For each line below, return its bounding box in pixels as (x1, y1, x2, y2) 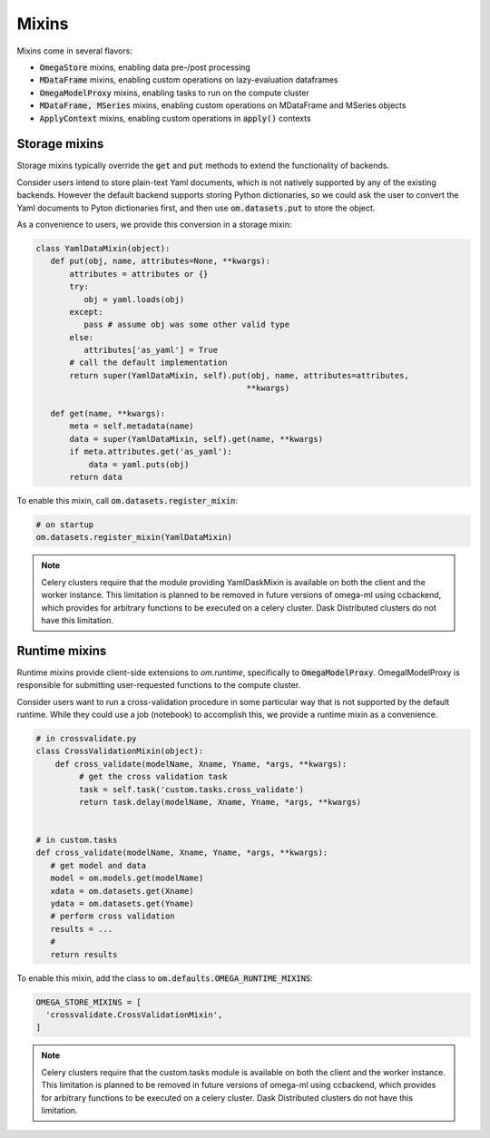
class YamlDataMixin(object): (35, 243, 171, 253)
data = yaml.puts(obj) (88, 459, 190, 469)
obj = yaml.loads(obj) (83, 294, 185, 304)
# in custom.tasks (35, 835, 118, 846)
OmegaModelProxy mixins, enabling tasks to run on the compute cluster (39, 87, 310, 98)
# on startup (35, 519, 94, 530)
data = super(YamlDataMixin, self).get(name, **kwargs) (69, 434, 324, 444)
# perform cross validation (50, 911, 176, 921)
